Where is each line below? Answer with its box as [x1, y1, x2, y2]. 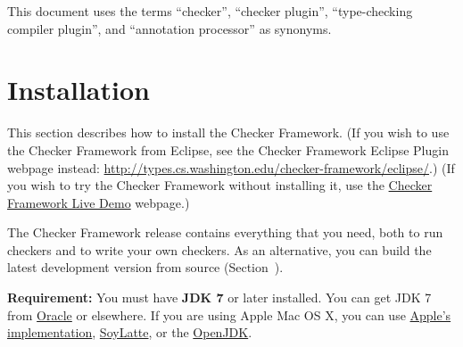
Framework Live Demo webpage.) [7, 193, 190, 211]
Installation [7, 71, 150, 108]
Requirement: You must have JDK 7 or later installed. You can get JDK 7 [7, 288, 432, 307]
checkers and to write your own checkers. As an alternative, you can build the [7, 240, 432, 259]
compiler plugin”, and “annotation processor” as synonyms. [7, 19, 332, 37]
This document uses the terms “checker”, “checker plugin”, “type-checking [7, 2, 413, 20]
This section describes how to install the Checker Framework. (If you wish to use [7, 123, 450, 142]
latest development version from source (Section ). [7, 258, 284, 277]
